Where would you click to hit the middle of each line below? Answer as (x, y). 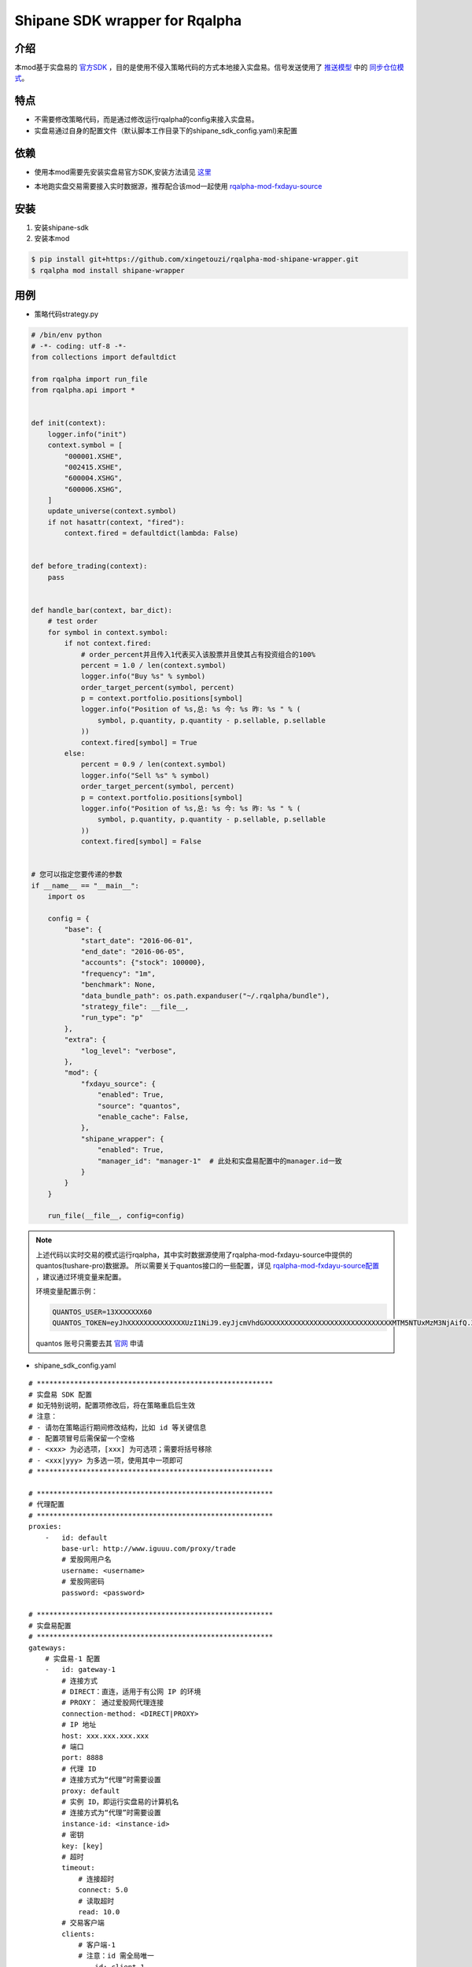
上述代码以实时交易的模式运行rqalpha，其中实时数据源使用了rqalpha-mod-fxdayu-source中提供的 (194, 1254)
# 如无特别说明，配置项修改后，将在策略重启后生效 (112, 1405)
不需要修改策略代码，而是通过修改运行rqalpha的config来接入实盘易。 (146, 120)
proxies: (45, 1527)
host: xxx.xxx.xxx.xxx (105, 1736)
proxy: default (91, 1791)
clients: (78, 1934)
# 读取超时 (96, 1901)
